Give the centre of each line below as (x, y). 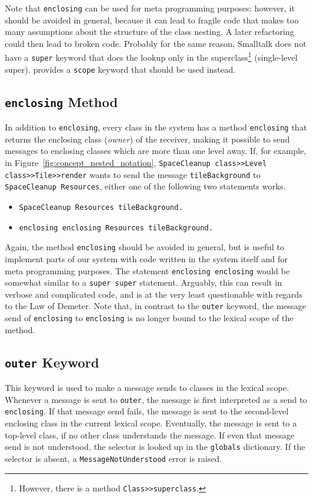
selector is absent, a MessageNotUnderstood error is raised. (113, 458)
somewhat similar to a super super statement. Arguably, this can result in (144, 282)
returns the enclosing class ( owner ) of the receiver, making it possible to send (147, 139)
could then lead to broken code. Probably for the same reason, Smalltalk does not (156, 43)
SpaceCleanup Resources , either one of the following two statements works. (145, 186)
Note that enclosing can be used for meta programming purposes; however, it (150, 8)
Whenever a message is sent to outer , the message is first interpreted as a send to (156, 399)
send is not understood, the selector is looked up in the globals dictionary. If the (155, 447)
